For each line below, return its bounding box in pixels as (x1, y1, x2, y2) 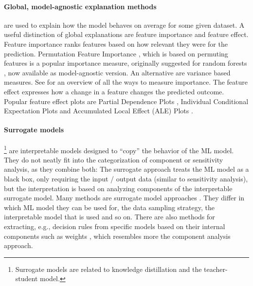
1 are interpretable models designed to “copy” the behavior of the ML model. (4, 143, 234, 155)
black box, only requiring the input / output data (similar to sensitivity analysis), (4, 173, 248, 183)
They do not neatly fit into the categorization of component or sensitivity (4, 154, 223, 164)
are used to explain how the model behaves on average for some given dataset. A (4, 19, 245, 30)
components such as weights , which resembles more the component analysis (4, 231, 231, 241)
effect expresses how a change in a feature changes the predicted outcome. (4, 86, 224, 96)
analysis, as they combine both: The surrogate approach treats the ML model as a (4, 164, 249, 174)
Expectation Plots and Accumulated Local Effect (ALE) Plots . (4, 106, 193, 116)
